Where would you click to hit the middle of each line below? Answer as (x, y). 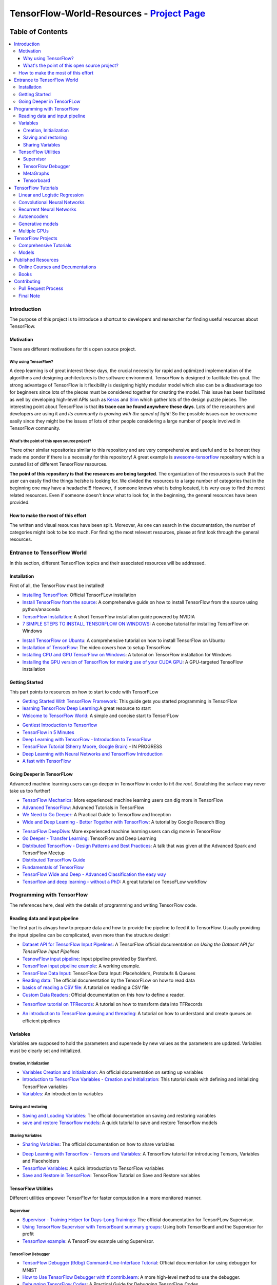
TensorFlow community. (35, 428)
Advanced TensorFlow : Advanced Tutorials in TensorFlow (83, 807)
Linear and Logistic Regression (51, 195)
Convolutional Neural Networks (52, 202)
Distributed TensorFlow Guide (54, 860)
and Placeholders (41, 1161)
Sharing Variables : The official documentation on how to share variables (98, 1144)
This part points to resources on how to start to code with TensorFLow (84, 692)
